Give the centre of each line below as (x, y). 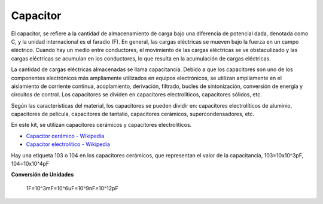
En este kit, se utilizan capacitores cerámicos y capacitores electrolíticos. (101, 125)
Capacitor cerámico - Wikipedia (65, 136)
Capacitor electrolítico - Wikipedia (68, 144)
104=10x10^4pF (30, 164)
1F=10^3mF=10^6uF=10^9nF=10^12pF (72, 188)
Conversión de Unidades (42, 175)
